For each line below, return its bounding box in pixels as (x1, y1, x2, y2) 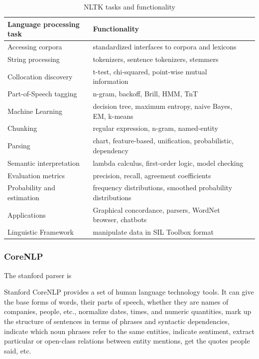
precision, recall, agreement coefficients (93, 170, 211, 180)
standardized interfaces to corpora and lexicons (93, 41, 237, 52)
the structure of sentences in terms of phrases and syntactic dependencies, (4, 316, 230, 326)
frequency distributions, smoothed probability (93, 182, 233, 193)
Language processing (7, 18, 80, 29)
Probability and (7, 182, 55, 193)
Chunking (7, 123, 37, 133)
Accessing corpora (7, 41, 62, 52)
